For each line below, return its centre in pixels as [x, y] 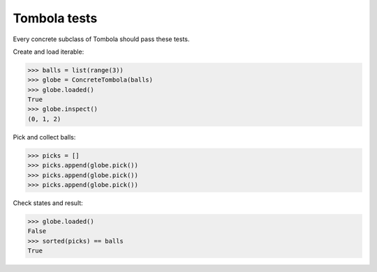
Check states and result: [48, 203]
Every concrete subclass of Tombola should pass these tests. [101, 39]
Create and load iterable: [49, 52]
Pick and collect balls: [44, 137]
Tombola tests [55, 18]
